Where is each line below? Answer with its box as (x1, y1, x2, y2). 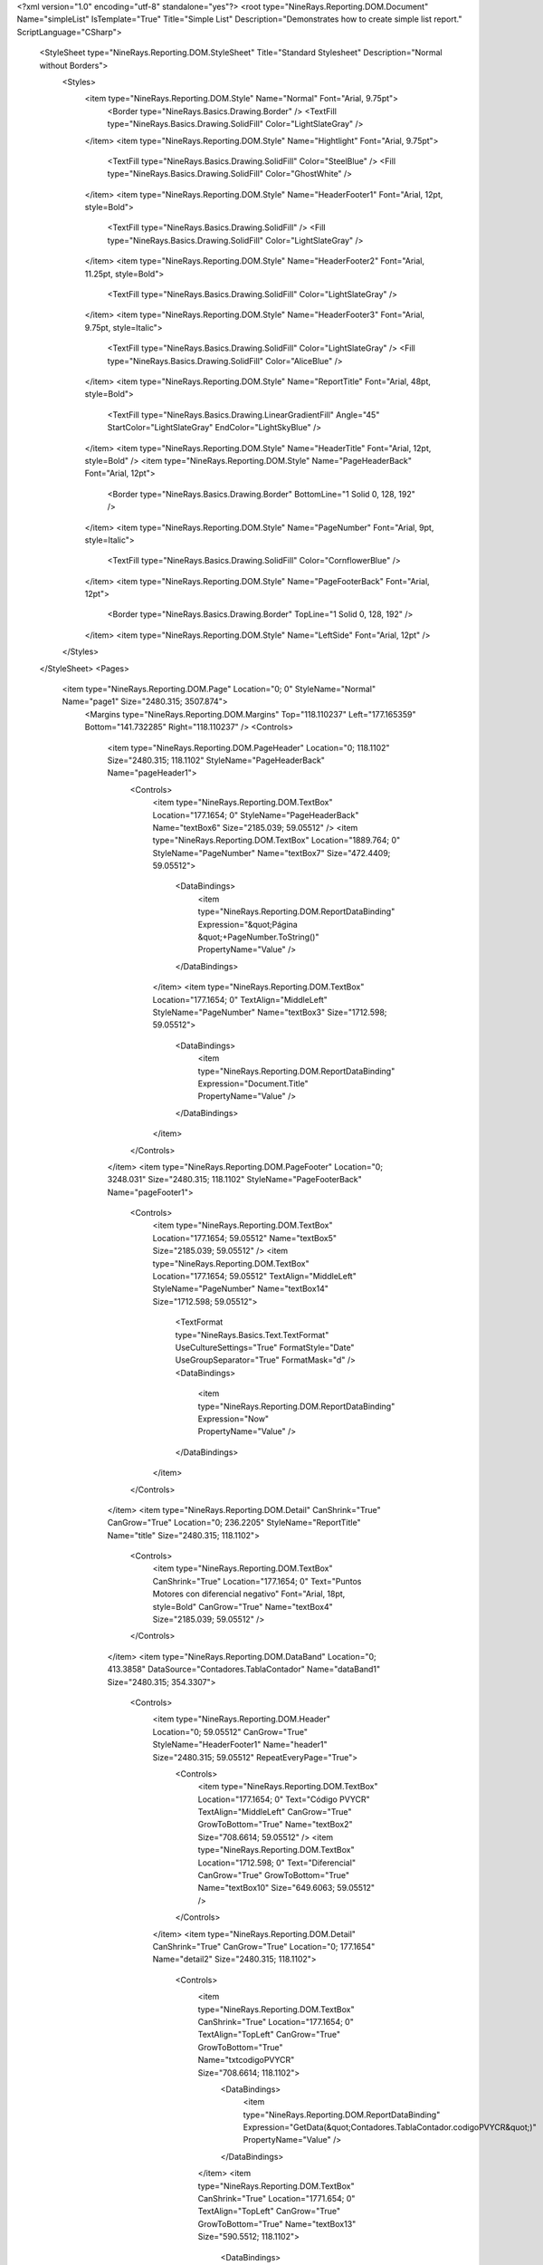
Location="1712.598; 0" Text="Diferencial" (197, 1857, 357, 1868)
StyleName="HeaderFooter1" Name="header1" (152, 1740, 328, 1750)
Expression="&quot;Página (197, 919, 298, 930)
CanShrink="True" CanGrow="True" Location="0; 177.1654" (152, 1942, 376, 1952)
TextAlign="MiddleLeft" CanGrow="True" (197, 1807, 352, 1817)
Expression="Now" (197, 1413, 270, 1424)
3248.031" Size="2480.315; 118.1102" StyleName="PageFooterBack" (107, 1174, 362, 1185)
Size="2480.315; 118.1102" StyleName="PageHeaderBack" (107, 755, 326, 766)
